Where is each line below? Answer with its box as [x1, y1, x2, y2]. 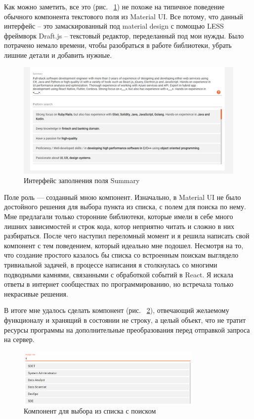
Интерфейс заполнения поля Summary [24, 175, 140, 186]
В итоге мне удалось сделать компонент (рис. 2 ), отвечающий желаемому [4, 305, 229, 315]
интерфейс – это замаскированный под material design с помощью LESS [4, 21, 224, 31]
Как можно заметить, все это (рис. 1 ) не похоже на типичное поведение [4, 1, 224, 11]
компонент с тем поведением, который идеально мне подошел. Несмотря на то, [4, 240, 244, 250]
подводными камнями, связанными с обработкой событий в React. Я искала [4, 269, 233, 279]
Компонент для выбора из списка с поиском [24, 405, 156, 416]
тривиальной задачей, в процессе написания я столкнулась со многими [4, 260, 217, 270]
